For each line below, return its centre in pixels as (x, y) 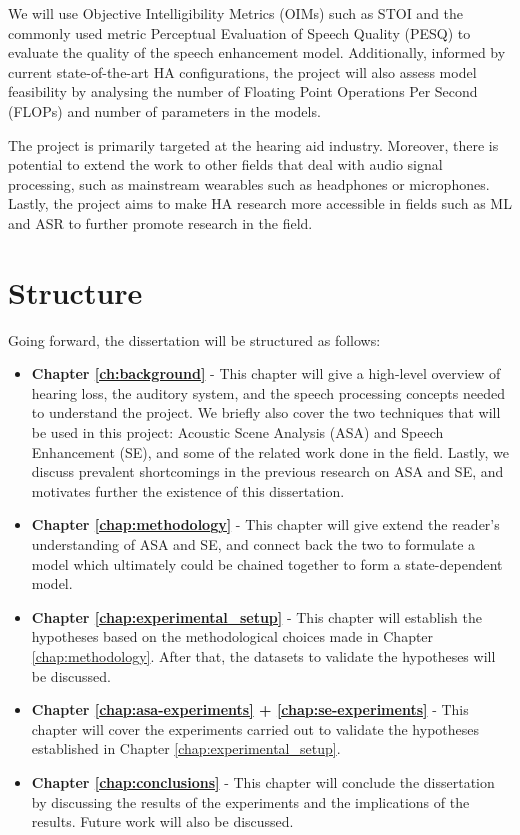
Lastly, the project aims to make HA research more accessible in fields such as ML (260, 203)
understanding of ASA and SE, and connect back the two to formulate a (253, 544)
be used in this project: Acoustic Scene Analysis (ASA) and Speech (237, 432)
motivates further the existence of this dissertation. (188, 490)
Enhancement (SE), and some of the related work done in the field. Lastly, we (270, 451)
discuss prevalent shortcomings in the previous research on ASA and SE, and (267, 471)
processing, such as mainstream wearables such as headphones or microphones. (249, 183)
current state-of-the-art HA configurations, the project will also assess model (242, 71)
